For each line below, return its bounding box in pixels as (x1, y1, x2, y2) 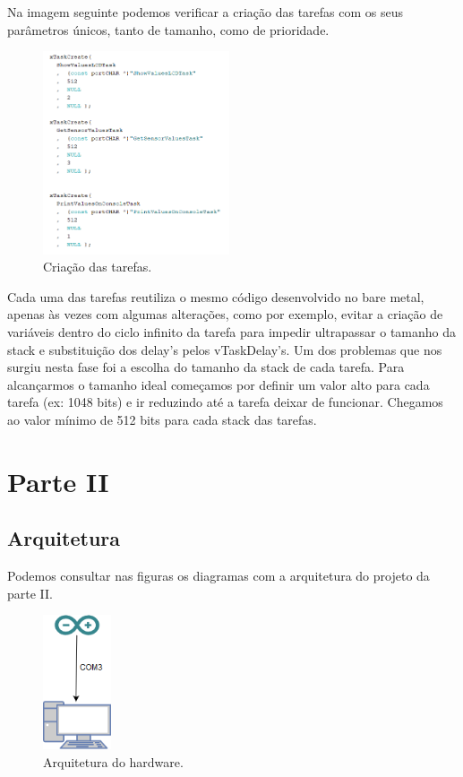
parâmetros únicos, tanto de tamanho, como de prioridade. (7, 20, 330, 39)
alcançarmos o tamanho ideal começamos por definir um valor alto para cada (7, 375, 430, 393)
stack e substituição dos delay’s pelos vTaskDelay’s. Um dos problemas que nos (7, 340, 442, 358)
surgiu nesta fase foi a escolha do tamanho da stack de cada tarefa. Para (7, 358, 405, 376)
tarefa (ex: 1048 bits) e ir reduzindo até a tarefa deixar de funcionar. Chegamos (7, 393, 443, 411)
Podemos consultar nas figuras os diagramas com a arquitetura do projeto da (7, 566, 430, 585)
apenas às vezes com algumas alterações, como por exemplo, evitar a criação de (7, 305, 443, 324)
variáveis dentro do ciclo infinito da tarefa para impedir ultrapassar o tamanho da (7, 323, 457, 341)
